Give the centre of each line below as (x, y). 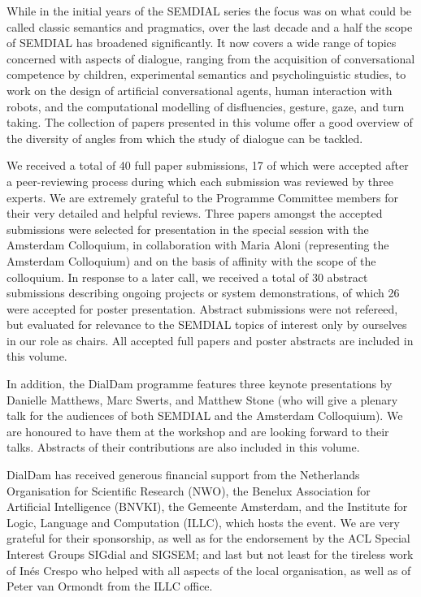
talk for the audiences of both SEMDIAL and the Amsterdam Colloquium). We (205, 415)
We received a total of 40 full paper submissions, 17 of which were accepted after (208, 165)
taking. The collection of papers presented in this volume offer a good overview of (210, 122)
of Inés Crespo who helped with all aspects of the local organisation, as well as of (209, 570)
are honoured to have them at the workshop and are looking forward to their (198, 431)
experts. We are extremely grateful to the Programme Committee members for (203, 197)
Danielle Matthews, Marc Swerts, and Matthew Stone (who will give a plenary (202, 399)
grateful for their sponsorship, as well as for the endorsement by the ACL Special (208, 538)
